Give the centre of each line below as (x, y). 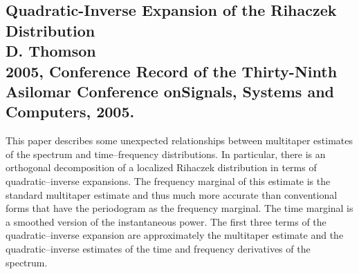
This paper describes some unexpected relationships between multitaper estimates (179, 140)
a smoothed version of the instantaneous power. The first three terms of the (166, 221)
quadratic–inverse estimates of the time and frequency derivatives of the (158, 248)
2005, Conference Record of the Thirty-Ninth (172, 71)
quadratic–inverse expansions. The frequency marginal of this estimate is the (168, 180)
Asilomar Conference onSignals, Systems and (170, 91)
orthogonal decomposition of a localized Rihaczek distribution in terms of (161, 167)
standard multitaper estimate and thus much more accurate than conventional (172, 194)
